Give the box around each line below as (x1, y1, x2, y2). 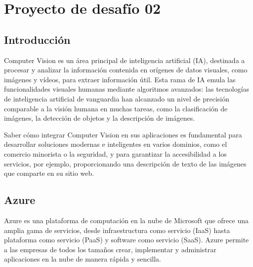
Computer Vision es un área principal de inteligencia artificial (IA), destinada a (4, 55, 245, 65)
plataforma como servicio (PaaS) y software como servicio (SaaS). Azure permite (4, 234, 249, 245)
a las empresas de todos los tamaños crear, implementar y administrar (4, 244, 216, 254)
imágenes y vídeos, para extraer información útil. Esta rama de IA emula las (4, 74, 236, 84)
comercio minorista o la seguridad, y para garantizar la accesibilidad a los (4, 148, 227, 159)
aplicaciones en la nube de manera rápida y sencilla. (4, 254, 161, 264)
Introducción (4, 32, 71, 47)
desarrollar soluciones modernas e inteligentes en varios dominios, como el (4, 139, 227, 149)
